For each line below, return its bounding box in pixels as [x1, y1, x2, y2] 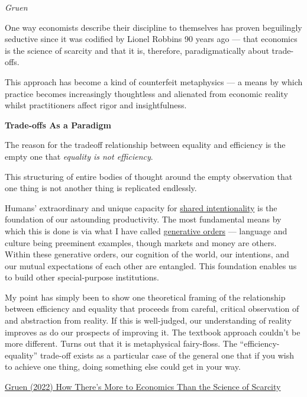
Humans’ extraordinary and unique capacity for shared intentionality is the [5, 201, 277, 214]
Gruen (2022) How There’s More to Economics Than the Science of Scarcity [5, 380, 281, 393]
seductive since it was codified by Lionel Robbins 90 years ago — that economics [5, 33, 298, 45]
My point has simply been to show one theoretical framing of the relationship [5, 291, 286, 303]
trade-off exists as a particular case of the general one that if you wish [40, 348, 294, 361]
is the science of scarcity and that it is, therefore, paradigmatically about [5, 44, 269, 56]
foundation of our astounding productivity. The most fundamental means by [5, 213, 282, 225]
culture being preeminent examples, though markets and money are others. [5, 236, 277, 248]
